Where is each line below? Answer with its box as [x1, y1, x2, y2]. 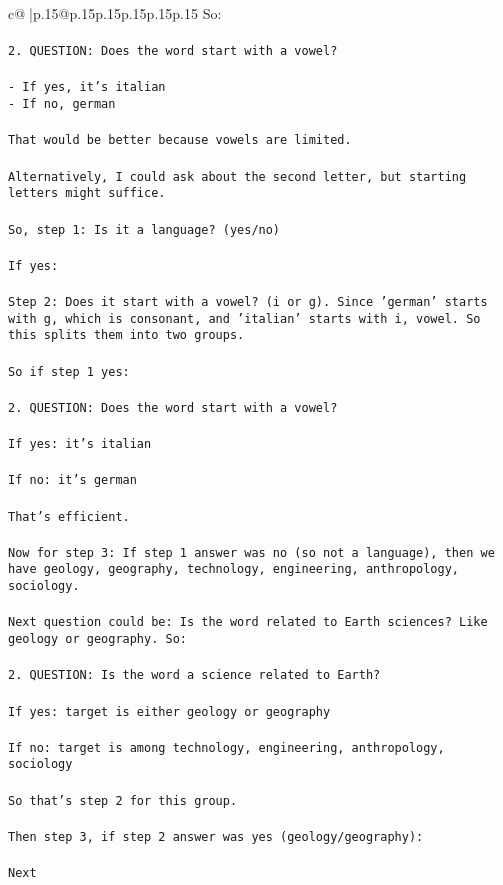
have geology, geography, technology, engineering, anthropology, [8, 562, 460, 577]
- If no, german [8, 97, 116, 112]
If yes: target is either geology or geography [8, 704, 331, 719]
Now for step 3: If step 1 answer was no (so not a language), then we [8, 545, 495, 560]
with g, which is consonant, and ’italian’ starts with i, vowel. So [8, 311, 481, 326]
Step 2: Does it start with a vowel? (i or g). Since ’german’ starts [8, 295, 488, 309]
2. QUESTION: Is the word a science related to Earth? [8, 668, 381, 683]
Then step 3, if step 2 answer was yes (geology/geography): [8, 829, 424, 844]
